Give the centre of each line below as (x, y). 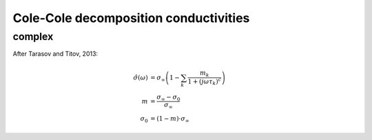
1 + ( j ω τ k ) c (205, 81)
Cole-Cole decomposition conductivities (131, 18)
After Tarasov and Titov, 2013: (55, 54)
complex (33, 37)
